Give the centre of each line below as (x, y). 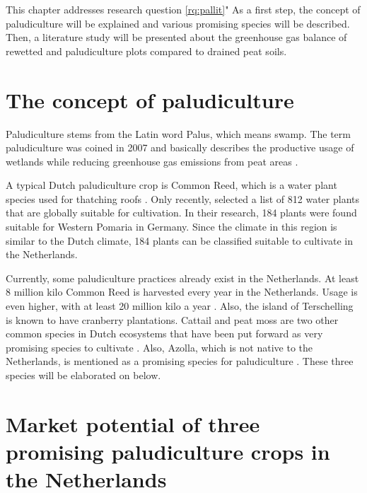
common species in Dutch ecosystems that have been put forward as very (164, 333)
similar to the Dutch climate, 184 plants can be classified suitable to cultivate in (179, 240)
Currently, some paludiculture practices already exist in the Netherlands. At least (182, 278)
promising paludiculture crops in (168, 451)
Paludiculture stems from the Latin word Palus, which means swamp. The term (178, 133)
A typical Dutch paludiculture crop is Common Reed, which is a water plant (171, 185)
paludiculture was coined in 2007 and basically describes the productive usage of (180, 147)
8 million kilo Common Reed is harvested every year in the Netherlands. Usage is (182, 292)
